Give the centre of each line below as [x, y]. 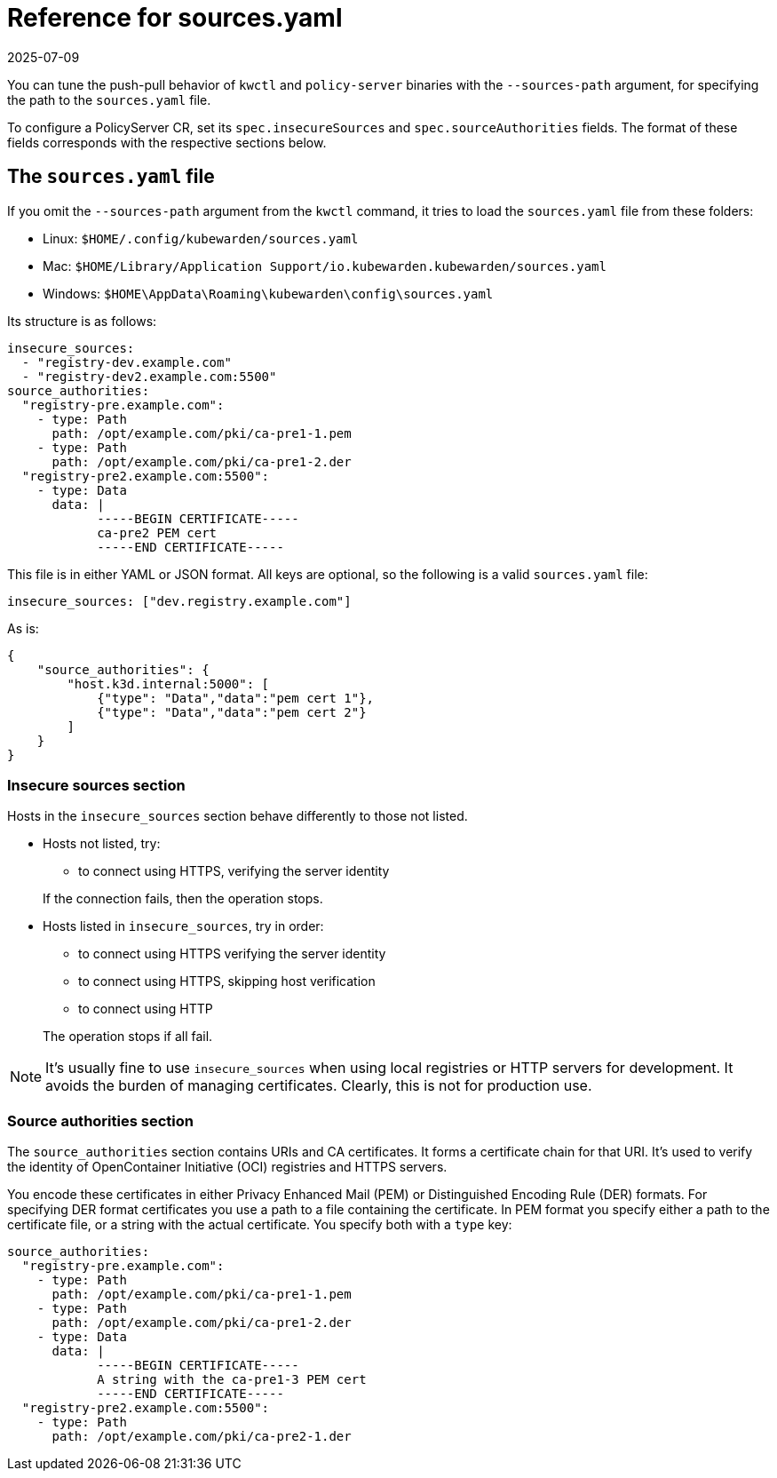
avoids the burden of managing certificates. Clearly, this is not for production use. [319, 1086]
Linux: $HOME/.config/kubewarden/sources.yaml [201, 238]
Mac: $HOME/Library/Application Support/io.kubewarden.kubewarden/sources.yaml [325, 266]
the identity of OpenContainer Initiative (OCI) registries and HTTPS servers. [227, 1167]
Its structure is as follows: [82, 321]
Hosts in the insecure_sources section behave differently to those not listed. [238, 816]
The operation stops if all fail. [128, 1037]
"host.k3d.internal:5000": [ [168, 683]
